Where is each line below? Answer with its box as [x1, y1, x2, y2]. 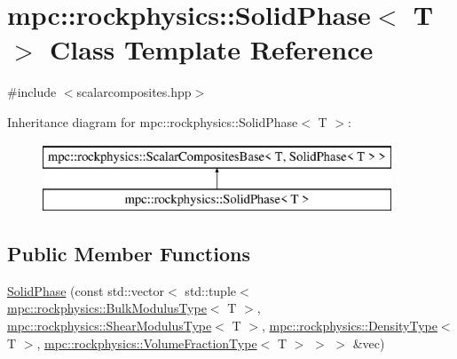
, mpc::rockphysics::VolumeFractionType [36, 333, 257, 352]
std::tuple [185, 281, 237, 299]
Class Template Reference [50, 31, 374, 68]
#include [7, 83, 57, 101]
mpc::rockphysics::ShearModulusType [7, 316, 212, 335]
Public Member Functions [7, 240, 250, 267]
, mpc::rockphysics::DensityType [261, 316, 437, 335]
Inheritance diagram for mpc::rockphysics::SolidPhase [7, 112, 298, 131]
